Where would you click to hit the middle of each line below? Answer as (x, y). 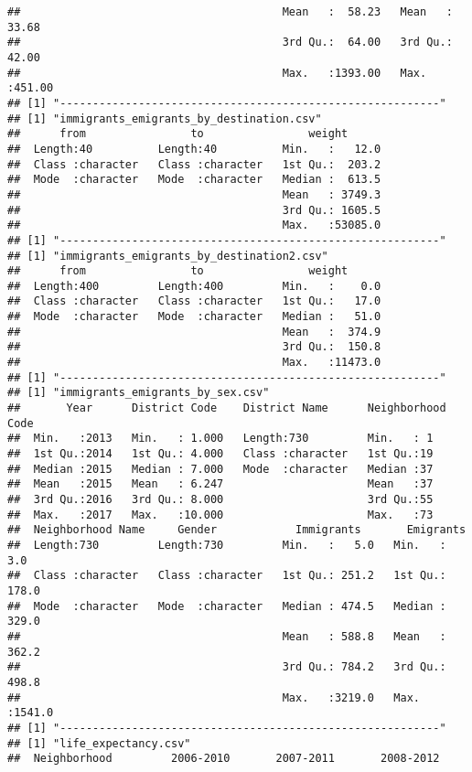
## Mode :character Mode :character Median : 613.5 (194, 180)
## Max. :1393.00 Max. (217, 73)
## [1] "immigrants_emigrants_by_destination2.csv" (168, 256)
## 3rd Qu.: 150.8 (194, 347)
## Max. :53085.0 (194, 225)
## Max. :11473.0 (194, 363)
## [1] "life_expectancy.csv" (99, 743)
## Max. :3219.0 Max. (214, 697)
